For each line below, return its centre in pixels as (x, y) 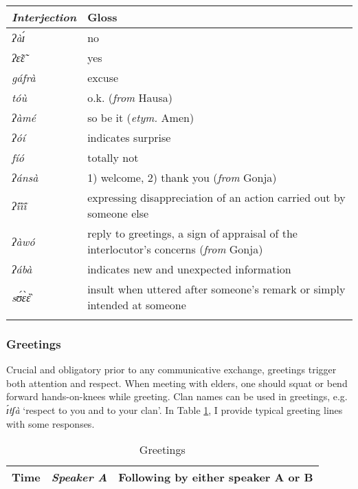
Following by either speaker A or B (216, 477)
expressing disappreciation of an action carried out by (216, 197)
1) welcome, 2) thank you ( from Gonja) (182, 177)
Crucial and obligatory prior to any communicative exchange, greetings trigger (171, 370)
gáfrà (24, 77)
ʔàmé (24, 117)
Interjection (44, 17)
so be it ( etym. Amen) (141, 117)
